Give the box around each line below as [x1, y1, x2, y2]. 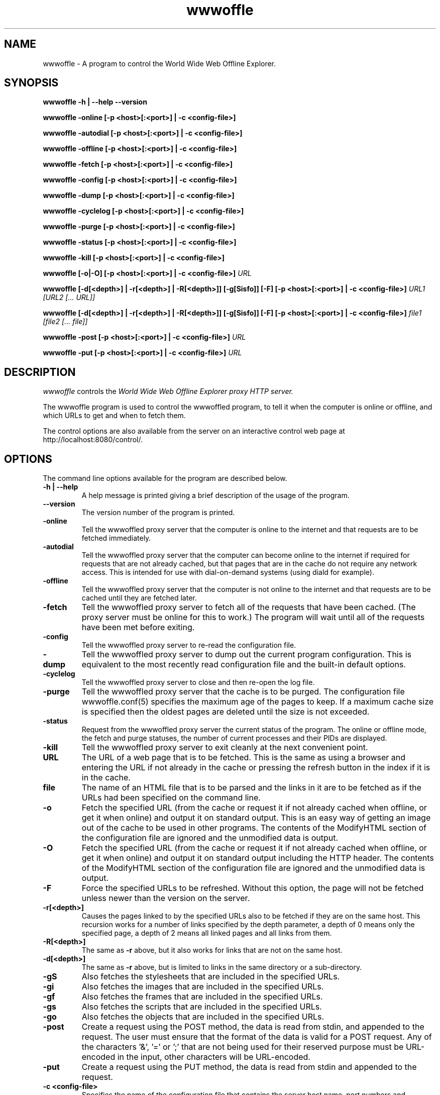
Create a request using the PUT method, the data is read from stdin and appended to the [81, 1062, 417, 1072]
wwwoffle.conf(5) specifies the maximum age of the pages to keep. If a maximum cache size [81, 696, 434, 707]
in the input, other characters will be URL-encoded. [117, 1052, 310, 1062]
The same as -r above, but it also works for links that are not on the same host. [81, 946, 343, 955]
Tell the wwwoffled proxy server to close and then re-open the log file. [81, 678, 315, 687]
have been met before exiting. [81, 622, 195, 633]
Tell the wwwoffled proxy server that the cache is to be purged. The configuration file [81, 686, 405, 697]
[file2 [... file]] [43, 317, 88, 326]
